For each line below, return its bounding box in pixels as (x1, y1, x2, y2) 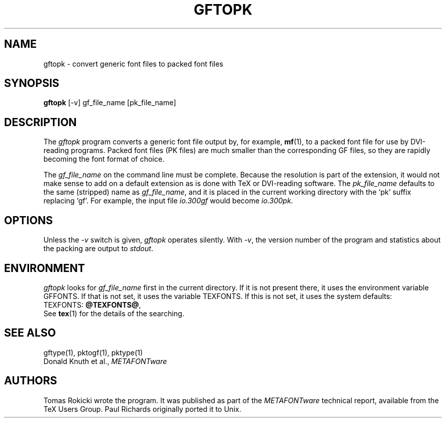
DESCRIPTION (4, 115, 77, 129)
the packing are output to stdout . (43, 244, 153, 253)
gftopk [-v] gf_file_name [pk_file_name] (43, 98, 176, 107)
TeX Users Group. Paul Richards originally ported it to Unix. (43, 404, 241, 413)
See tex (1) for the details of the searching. (43, 309, 184, 318)
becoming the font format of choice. (43, 155, 164, 164)
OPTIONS (4, 214, 53, 227)
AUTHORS (4, 374, 58, 387)
